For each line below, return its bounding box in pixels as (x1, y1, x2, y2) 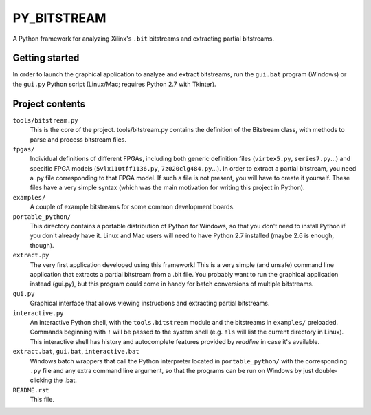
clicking (30, 376, 52, 385)
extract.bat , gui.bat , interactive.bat (12, 348, 140, 356)
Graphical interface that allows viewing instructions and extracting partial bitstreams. (30, 299, 270, 308)
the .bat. (53, 376, 77, 385)
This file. (30, 396, 55, 404)
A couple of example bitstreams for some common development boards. (30, 203, 235, 211)
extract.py (12, 251, 49, 259)
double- (315, 366, 338, 374)
